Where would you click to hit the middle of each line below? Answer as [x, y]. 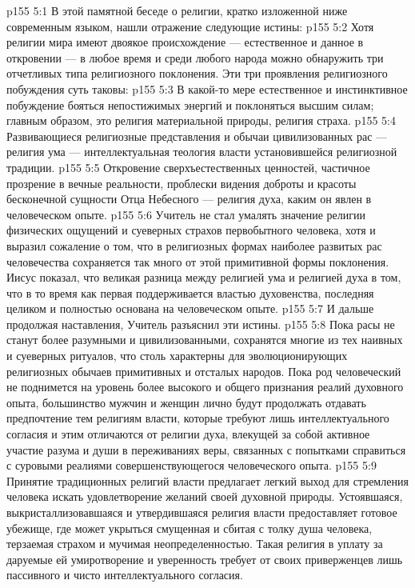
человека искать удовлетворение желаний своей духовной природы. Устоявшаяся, [205, 496]
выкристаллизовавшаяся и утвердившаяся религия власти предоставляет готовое [202, 512]
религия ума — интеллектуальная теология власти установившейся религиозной [202, 152]
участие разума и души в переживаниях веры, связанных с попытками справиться [206, 449]
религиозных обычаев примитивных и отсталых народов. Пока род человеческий [204, 371]
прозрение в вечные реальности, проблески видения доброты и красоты [182, 183]
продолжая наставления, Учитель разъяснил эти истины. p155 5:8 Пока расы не [201, 324]
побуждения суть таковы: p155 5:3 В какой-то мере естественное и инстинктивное [207, 88]
